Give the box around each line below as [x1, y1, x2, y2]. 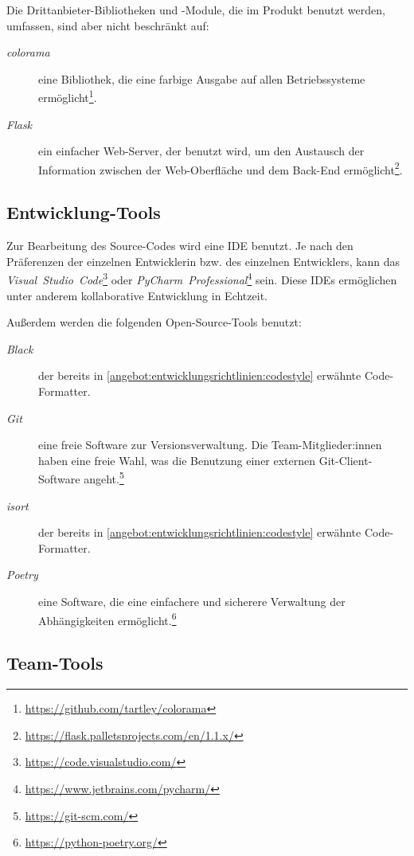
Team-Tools [6, 651, 103, 675]
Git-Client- [318, 451, 373, 468]
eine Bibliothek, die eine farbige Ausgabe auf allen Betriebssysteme [38, 70, 365, 87]
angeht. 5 [84, 468, 124, 487]
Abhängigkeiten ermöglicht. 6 [38, 609, 177, 628]
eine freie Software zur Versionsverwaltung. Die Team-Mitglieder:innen [38, 436, 382, 453]
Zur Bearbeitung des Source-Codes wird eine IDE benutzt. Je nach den [6, 237, 353, 254]
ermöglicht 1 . [38, 87, 97, 106]
